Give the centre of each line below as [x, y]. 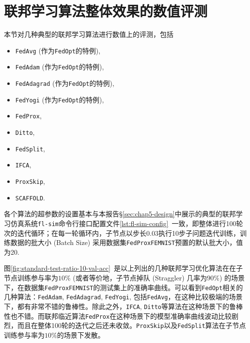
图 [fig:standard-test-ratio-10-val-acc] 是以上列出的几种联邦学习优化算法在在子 [123, 268]
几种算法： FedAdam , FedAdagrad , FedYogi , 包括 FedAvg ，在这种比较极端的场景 [123, 297]
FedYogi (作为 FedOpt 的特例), [60, 99]
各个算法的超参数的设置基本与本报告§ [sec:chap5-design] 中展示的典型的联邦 [120, 214]
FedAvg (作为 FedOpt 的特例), [58, 50]
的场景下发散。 [81, 335]
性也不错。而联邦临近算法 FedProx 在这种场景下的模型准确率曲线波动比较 [118, 316]
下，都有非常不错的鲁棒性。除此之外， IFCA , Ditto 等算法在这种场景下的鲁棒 [123, 306]
